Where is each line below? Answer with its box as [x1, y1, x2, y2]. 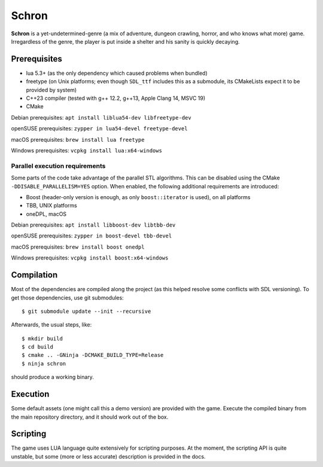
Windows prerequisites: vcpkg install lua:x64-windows [11, 146, 163, 154]
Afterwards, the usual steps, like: [11, 321, 92, 328]
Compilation [11, 270, 58, 280]
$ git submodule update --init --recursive [22, 308, 151, 315]
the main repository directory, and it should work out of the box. [11, 413, 169, 420]
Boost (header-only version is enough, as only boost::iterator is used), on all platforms [26, 193, 251, 200]
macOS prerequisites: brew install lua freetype [11, 136, 145, 143]
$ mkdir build [22, 335, 63, 342]
